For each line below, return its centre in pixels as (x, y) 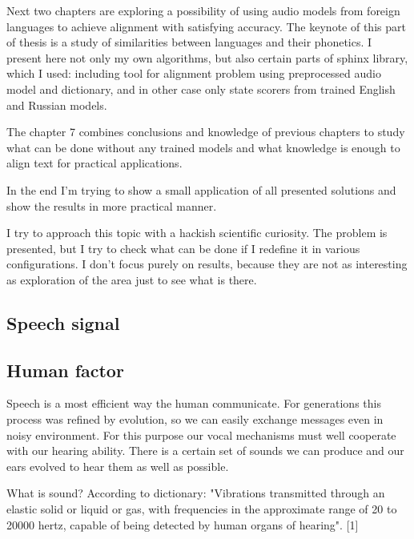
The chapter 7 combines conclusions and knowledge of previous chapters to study (206, 132)
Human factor (65, 370)
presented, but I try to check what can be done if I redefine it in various (183, 248)
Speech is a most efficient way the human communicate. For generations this (194, 403)
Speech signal (63, 322)
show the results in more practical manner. (112, 205)
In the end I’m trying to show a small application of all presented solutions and (201, 189)
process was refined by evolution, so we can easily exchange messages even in (195, 419)
